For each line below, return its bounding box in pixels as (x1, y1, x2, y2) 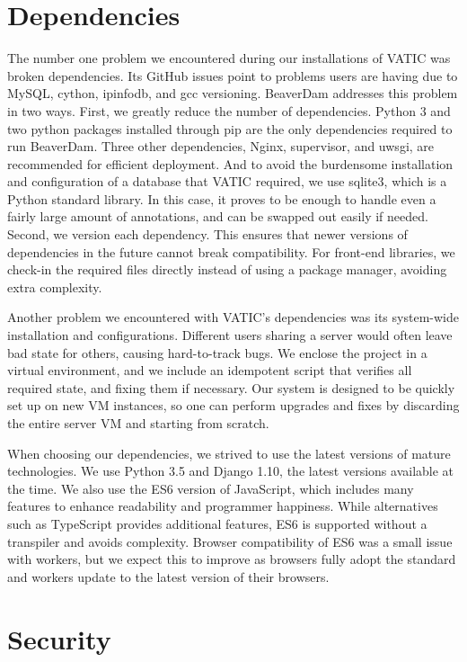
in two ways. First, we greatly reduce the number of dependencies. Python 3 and (7, 101, 451, 120)
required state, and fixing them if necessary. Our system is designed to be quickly (7, 378, 455, 397)
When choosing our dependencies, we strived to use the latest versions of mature (7, 443, 451, 462)
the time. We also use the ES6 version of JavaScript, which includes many (7, 479, 414, 497)
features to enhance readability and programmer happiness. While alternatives (7, 497, 438, 515)
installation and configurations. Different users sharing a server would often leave (7, 326, 453, 344)
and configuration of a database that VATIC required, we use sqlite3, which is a (7, 172, 447, 191)
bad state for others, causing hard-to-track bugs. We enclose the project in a (7, 343, 427, 362)
